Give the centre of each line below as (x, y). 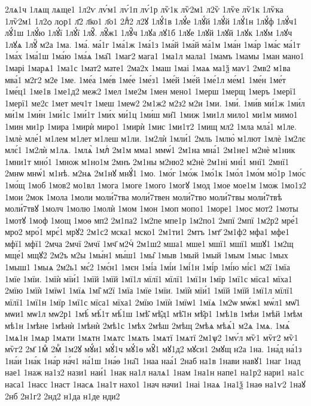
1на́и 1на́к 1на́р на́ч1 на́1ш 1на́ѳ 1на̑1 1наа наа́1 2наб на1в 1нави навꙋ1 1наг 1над (153, 360)
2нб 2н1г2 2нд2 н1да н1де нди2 (62, 396)
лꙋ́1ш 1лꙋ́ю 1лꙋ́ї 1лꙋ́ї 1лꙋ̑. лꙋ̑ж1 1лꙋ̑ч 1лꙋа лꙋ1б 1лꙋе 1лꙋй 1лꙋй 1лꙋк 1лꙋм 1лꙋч (149, 33)
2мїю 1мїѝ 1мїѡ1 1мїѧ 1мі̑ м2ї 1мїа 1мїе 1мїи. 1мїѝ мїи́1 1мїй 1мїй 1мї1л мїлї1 (149, 290)
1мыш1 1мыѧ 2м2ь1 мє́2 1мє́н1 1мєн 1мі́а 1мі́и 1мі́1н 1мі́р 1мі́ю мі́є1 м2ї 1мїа (147, 267)
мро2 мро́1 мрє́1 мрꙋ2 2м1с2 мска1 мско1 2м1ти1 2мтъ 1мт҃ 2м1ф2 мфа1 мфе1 (147, 232)
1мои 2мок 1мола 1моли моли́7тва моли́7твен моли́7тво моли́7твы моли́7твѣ (144, 196)
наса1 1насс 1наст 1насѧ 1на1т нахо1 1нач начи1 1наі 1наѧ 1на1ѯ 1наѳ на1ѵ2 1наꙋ (155, 384)
